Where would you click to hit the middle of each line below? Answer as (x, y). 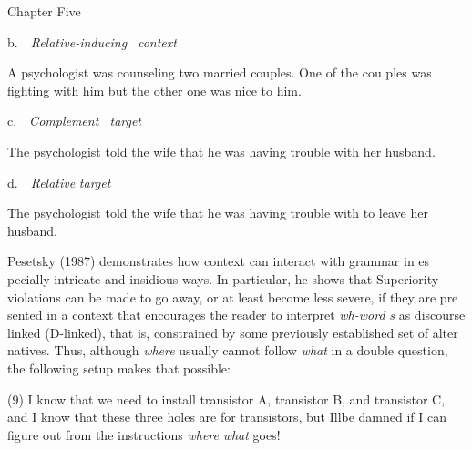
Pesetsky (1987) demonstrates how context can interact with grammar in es (219, 261)
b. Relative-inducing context (92, 41)
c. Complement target (75, 121)
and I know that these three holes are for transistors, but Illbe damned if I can (227, 417)
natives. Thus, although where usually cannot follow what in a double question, (228, 350)
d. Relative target (59, 182)
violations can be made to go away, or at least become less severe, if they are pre (233, 297)
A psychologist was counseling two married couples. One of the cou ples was (220, 72)
